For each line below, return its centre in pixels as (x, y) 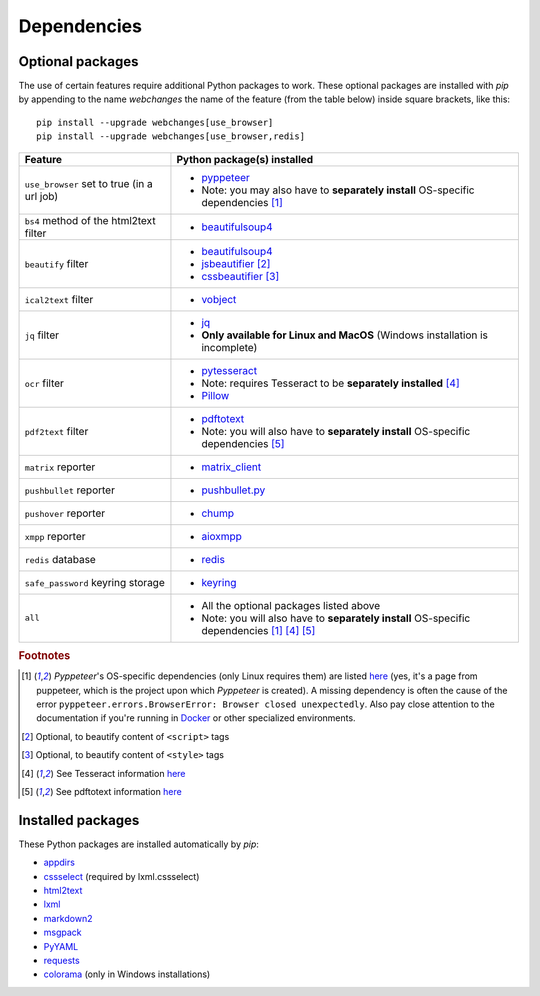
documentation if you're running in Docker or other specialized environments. (196, 718)
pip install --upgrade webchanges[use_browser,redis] (170, 136)
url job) (41, 196)
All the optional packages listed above (291, 605)
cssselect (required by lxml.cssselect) (121, 876)
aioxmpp (221, 536)
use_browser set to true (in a (89, 183)
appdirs (59, 862)
